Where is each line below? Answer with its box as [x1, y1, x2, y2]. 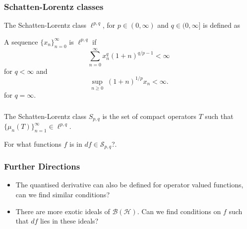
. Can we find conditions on [137, 206, 221, 216]
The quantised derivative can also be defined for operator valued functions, [15, 179, 244, 190]
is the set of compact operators [102, 111, 196, 121]
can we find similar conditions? [15, 189, 110, 200]
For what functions [4, 138, 62, 149]
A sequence [4, 36, 38, 47]
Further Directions [4, 160, 80, 172]
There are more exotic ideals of [15, 206, 110, 216]
